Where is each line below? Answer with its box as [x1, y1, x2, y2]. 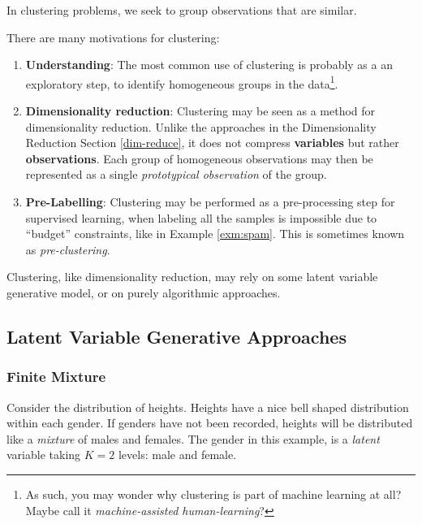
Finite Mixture [6, 366, 106, 387]
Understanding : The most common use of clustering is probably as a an [25, 56, 393, 73]
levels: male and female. [118, 446, 237, 463]
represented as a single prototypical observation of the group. [25, 166, 327, 183]
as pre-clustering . [25, 240, 110, 258]
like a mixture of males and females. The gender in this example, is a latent [6, 430, 380, 447]
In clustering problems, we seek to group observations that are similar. [6, 2, 357, 18]
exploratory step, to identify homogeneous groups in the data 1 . [25, 72, 338, 92]
